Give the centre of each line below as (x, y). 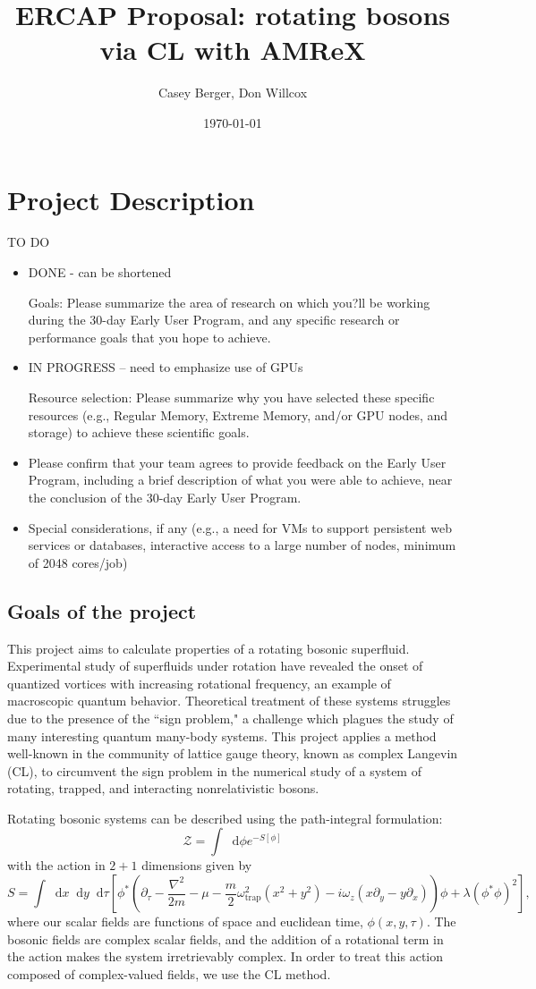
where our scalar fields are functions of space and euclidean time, (185, 921)
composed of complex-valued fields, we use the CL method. (169, 973)
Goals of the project (102, 610)
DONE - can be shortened (100, 272)
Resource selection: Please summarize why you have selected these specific (231, 397)
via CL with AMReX (233, 50)
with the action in (56, 865)
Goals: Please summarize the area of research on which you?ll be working (229, 302)
